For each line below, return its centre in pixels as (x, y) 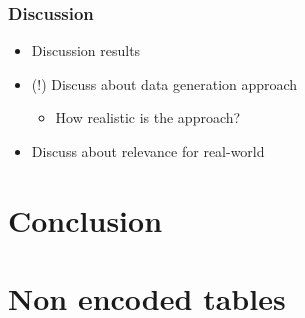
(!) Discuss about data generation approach (164, 83)
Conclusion (85, 219)
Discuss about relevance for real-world (148, 151)
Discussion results (86, 50)
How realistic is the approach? (148, 117)
